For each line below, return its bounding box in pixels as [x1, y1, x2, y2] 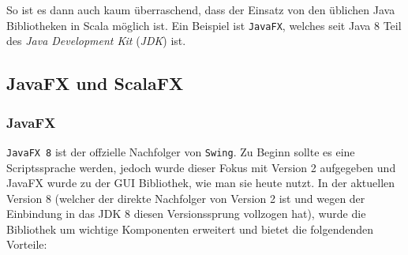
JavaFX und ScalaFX [6, 71, 184, 96]
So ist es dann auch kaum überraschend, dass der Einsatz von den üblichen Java [6, 2, 395, 17]
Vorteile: [6, 236, 47, 253]
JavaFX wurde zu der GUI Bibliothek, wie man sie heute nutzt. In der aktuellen [6, 174, 395, 191]
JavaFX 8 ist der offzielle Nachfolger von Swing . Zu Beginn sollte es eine [6, 143, 355, 159]
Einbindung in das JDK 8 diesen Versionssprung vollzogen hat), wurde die [6, 205, 366, 222]
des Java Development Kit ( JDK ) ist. [6, 32, 186, 49]
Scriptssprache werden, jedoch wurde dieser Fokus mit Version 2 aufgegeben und [6, 159, 396, 175]
